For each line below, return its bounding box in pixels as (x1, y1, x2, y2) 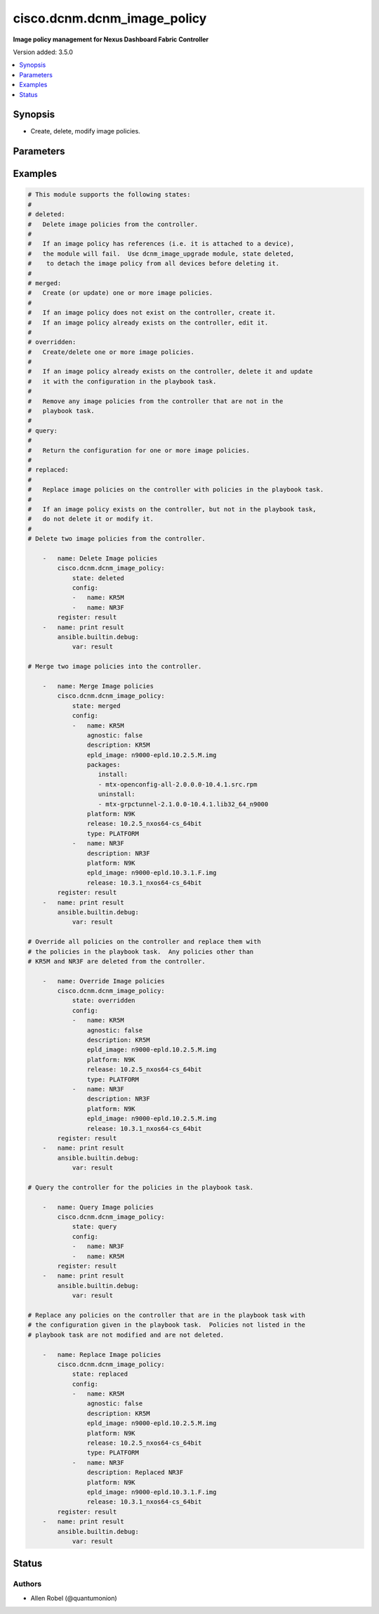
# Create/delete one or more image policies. (27, 348, 194, 356)
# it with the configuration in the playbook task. (27, 377, 217, 386)
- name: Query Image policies (42, 1203, 154, 1211)
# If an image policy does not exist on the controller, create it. (27, 309, 277, 317)
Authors (13, 1579, 42, 1589)
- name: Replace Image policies (42, 1351, 161, 1358)
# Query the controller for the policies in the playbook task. (27, 1183, 254, 1191)
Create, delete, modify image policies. (30, 127, 140, 136)
